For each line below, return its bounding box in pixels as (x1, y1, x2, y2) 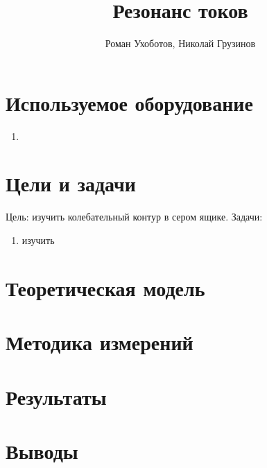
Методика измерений (6, 328, 193, 356)
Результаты (6, 382, 107, 410)
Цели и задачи (6, 169, 136, 198)
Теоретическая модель (6, 273, 205, 302)
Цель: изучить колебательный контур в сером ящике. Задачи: (6, 209, 263, 224)
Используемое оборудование (6, 88, 253, 116)
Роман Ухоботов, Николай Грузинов (105, 36, 256, 51)
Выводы (6, 436, 78, 465)
